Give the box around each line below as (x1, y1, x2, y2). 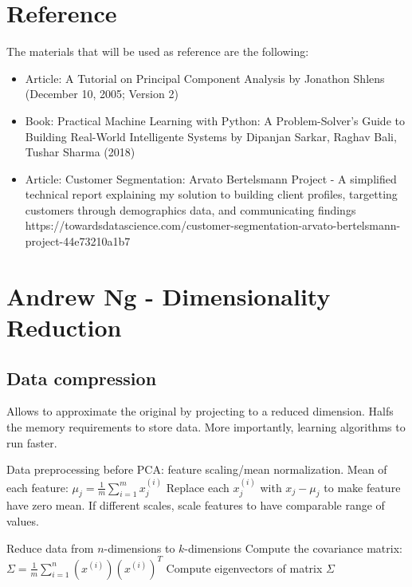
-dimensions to (104, 539, 175, 556)
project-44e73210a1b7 (25, 233, 131, 250)
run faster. (6, 434, 57, 451)
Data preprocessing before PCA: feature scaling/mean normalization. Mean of (6, 461, 387, 478)
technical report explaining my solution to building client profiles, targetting (25, 186, 398, 203)
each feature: (6, 479, 69, 495)
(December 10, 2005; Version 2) (25, 85, 179, 102)
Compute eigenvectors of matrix (166, 559, 323, 576)
